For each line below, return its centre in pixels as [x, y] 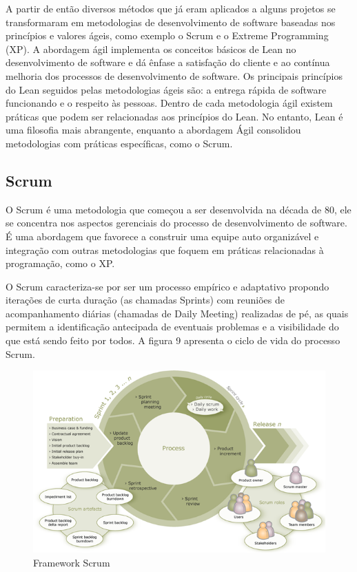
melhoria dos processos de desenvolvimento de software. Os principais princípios [174, 75]
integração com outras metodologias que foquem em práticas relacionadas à [165, 250]
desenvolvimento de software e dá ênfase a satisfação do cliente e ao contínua [168, 62]
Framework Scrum [72, 562]
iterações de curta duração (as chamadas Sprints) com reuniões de [145, 300]
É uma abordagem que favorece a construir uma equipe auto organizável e [162, 236]
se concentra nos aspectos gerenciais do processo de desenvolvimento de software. [176, 223]
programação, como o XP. [60, 263]
